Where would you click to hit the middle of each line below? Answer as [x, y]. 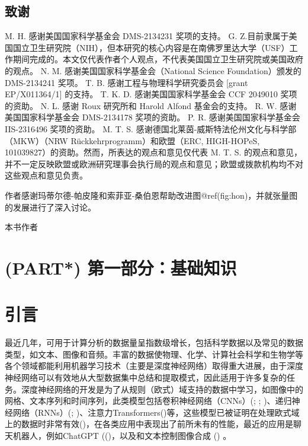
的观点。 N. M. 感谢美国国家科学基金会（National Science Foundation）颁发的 [153, 70]
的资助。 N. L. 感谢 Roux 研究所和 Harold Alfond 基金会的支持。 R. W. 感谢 [151, 105]
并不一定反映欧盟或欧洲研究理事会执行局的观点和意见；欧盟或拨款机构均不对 [154, 163]
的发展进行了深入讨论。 [50, 207]
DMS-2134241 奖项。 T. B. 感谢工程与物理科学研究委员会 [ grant [126, 82]
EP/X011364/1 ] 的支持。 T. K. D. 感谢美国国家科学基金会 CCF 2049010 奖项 [151, 94]
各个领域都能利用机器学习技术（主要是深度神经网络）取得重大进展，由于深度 [154, 366]
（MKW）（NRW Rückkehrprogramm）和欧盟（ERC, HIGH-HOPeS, [132, 140]
